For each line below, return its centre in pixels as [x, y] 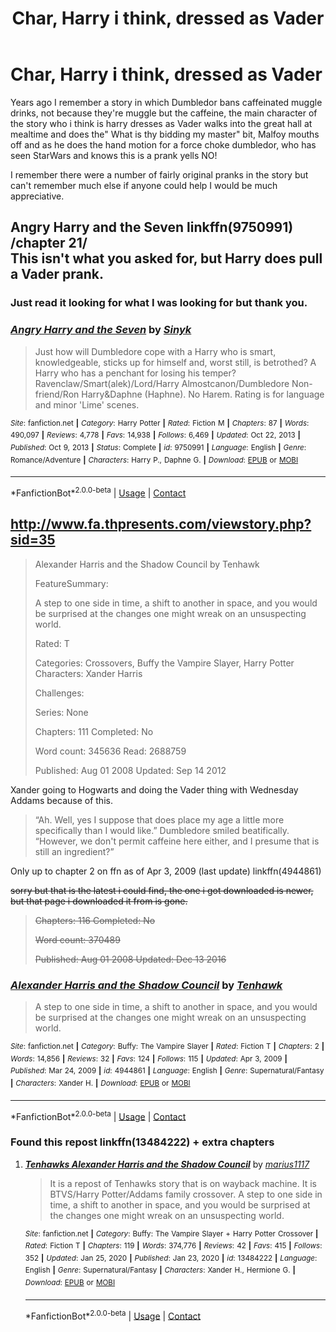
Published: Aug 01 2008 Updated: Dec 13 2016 [130, 959]
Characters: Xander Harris [88, 673]
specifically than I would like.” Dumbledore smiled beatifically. [162, 830]
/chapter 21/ [49, 243]
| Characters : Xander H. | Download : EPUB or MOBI [100, 1083]
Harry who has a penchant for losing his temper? [135, 373]
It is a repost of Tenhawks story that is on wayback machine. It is [183, 1183]
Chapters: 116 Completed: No [95, 920]
